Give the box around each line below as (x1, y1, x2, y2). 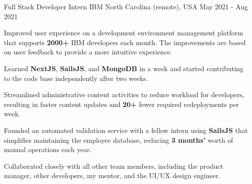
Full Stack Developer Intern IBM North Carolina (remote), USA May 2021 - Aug (4, 1, 248, 11)
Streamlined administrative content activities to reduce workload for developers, (4, 89, 245, 100)
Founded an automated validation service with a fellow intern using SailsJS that (4, 125, 248, 135)
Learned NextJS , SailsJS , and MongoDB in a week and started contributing (4, 63, 244, 73)
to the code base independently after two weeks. (4, 73, 148, 83)
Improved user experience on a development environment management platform (4, 27, 243, 38)
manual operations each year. (4, 144, 92, 155)
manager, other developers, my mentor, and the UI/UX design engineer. (4, 170, 221, 181)
